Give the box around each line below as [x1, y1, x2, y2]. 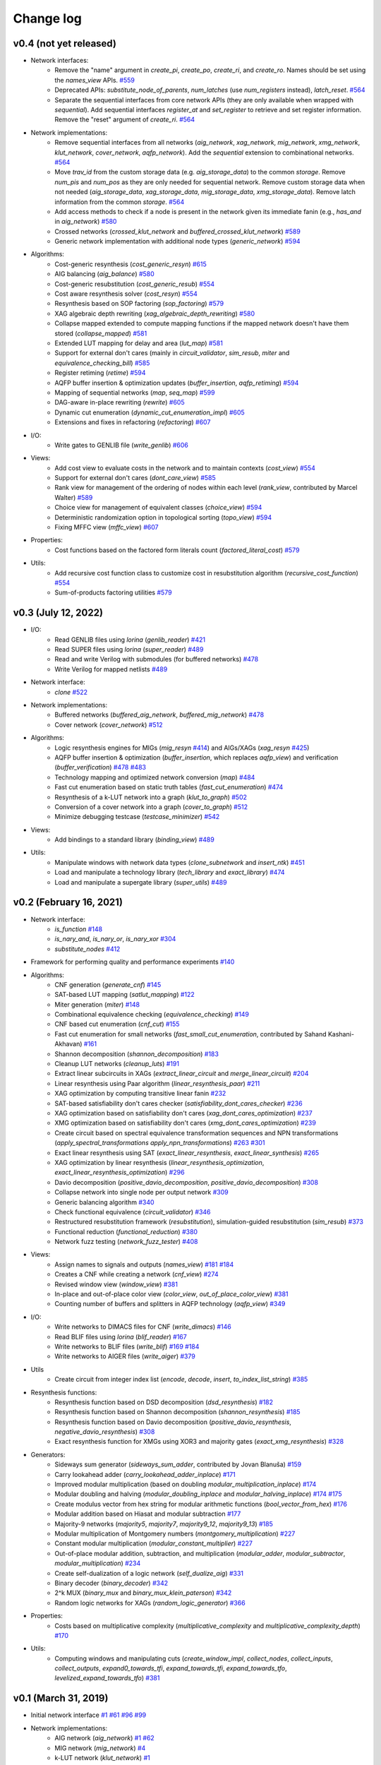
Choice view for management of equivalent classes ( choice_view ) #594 [54, 503, 262, 512]
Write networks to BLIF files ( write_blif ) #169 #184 [54, 1342, 200, 1351]
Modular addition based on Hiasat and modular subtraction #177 [54, 1509, 241, 1518]
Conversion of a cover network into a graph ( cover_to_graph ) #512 [54, 802, 248, 811]
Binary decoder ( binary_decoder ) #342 [54, 1579, 169, 1587]
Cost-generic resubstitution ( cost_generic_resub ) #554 [54, 280, 215, 288]
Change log [13, 11, 83, 26]
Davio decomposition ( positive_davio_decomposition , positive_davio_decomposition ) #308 [54, 1178, 319, 1186]
